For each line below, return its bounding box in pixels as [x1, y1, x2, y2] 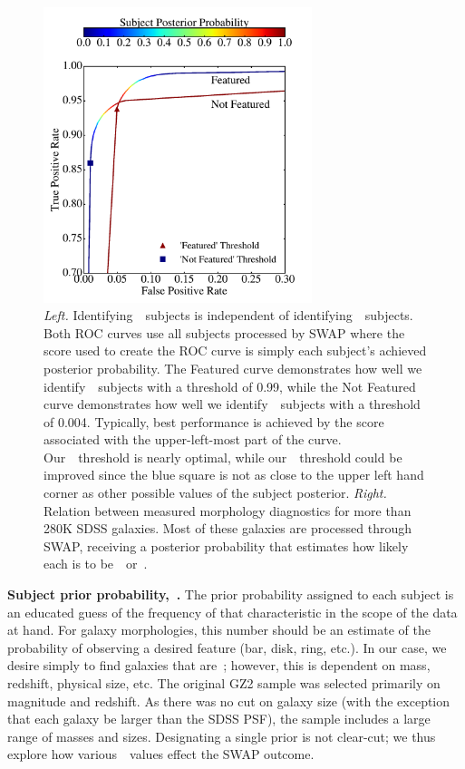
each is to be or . [44, 554, 148, 573]
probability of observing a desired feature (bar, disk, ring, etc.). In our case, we [7, 638, 447, 657]
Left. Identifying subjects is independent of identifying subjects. [44, 306, 413, 325]
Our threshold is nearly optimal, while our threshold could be [44, 447, 402, 466]
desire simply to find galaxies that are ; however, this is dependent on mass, [7, 656, 431, 675]
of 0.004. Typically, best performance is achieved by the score [44, 412, 384, 431]
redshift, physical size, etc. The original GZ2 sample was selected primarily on [7, 674, 441, 693]
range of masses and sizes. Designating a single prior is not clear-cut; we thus [7, 726, 436, 745]
